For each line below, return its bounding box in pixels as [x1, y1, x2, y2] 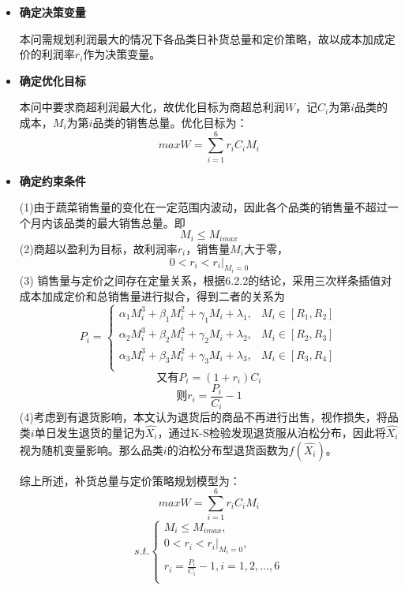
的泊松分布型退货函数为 [167, 441, 289, 457]
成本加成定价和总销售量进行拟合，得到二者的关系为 [19, 287, 285, 304]
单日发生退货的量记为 [34, 424, 145, 440]
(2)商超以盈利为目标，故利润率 [19, 240, 178, 256]
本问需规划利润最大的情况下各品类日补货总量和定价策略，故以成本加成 [19, 30, 384, 47]
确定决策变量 [19, 4, 86, 20]
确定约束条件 [19, 172, 86, 189]
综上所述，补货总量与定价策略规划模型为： [19, 472, 241, 488]
